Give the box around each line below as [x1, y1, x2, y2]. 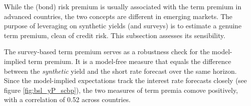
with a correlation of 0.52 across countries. [4, 94, 131, 105]
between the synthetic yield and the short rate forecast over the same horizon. [4, 65, 237, 76]
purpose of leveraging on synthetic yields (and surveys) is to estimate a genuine [4, 21, 242, 31]
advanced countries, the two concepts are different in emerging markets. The [4, 11, 232, 21]
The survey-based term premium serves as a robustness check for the [4, 46, 210, 57]
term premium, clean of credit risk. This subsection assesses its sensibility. [4, 30, 226, 40]
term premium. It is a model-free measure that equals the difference [28, 56, 231, 66]
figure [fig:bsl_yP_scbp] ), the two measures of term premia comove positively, [4, 85, 238, 95]
